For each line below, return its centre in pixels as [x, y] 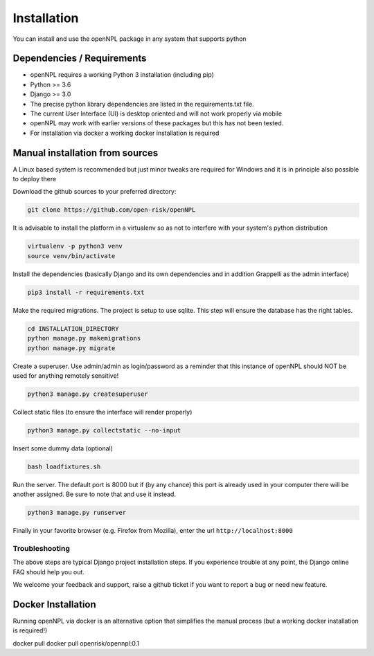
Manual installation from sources [86, 153]
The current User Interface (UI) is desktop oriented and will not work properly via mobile [156, 113]
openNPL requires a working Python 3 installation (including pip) [122, 75]
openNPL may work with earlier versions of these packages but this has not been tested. [157, 123]
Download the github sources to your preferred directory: [95, 192]
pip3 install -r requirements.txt [86, 292]
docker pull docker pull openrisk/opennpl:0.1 [76, 643]
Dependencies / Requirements [80, 58]
